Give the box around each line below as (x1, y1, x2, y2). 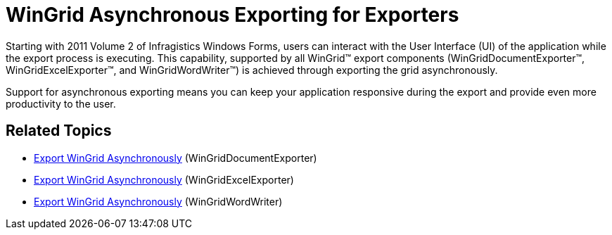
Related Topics (6, 122, 112, 140)
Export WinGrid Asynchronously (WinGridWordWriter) (34, 195, 283, 208)
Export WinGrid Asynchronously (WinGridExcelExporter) (34, 173, 294, 186)
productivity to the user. (6, 97, 116, 110)
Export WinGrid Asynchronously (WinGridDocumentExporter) (34, 151, 317, 164)
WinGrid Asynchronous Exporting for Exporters (6, 3, 459, 27)
